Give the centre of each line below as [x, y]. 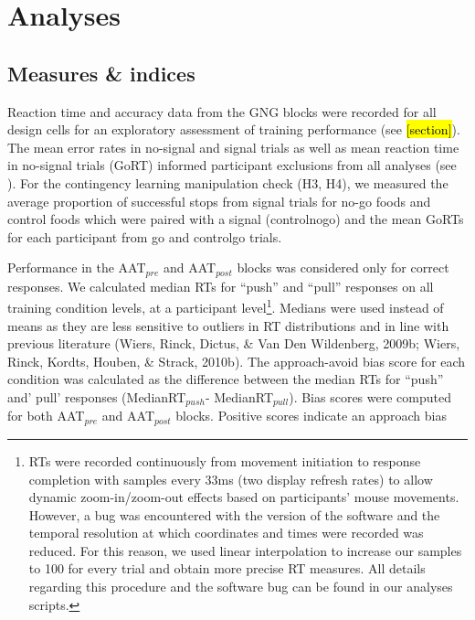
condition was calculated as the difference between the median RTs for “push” [226, 379]
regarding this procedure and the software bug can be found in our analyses [241, 587]
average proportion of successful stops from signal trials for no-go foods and [219, 201]
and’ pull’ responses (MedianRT [97, 397]
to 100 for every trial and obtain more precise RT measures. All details [227, 568]
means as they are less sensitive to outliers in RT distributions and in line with [228, 325]
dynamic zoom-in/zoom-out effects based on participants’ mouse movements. [244, 497]
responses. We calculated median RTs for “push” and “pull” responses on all [221, 286]
